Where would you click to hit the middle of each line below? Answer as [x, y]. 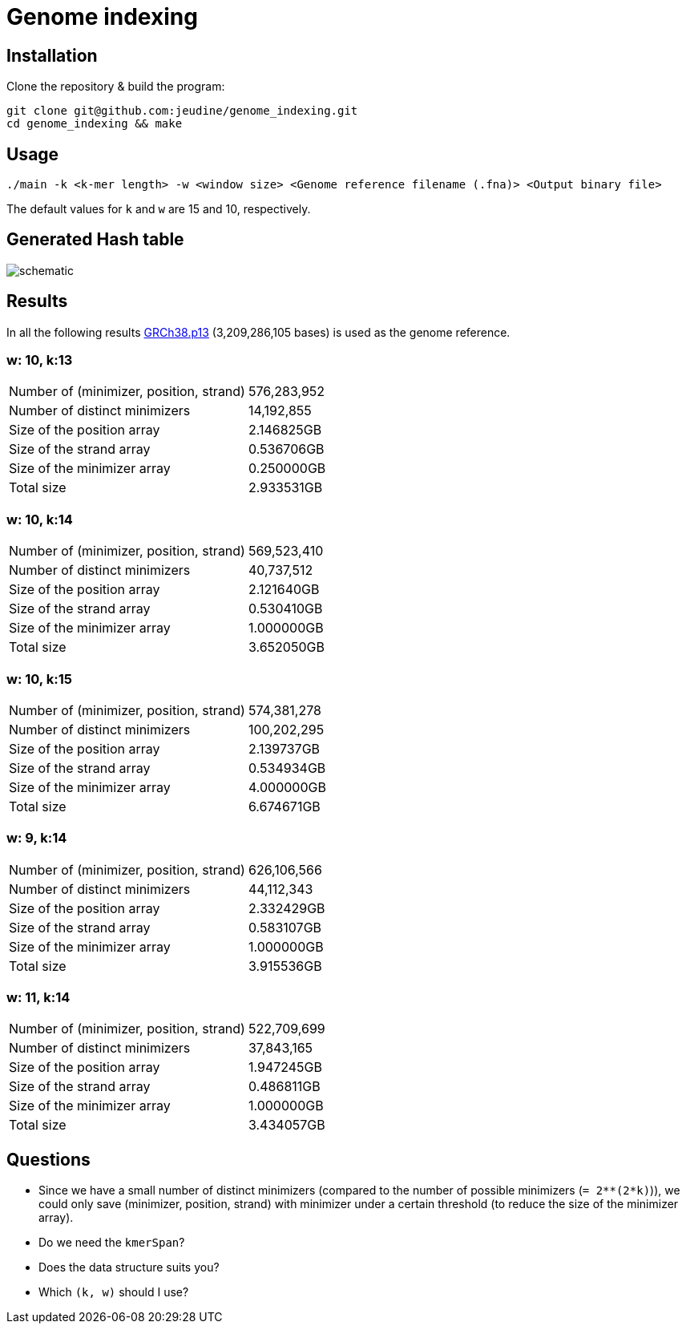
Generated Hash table [95, 240]
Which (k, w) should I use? [114, 1292]
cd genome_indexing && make [95, 124]
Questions [48, 1159]
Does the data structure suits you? [129, 1267]
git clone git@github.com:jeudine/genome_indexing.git [182, 111]
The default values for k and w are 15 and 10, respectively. [159, 209]
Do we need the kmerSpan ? [112, 1243]
